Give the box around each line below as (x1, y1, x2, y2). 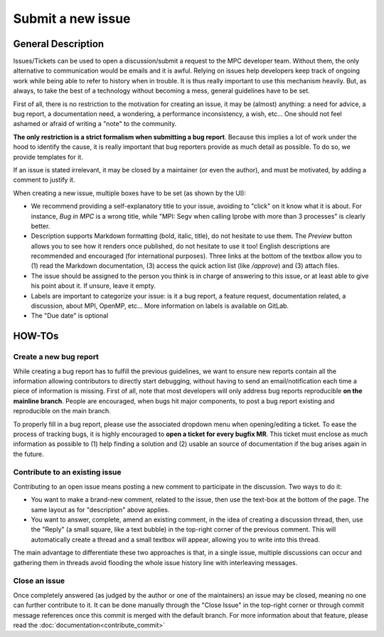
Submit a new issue (13, 11, 131, 26)
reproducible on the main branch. (13, 407, 112, 415)
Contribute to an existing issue (13, 467, 122, 477)
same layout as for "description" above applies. (31, 505, 170, 514)
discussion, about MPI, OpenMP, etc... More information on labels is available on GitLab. (31, 301, 289, 310)
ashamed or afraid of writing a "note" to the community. (13, 120, 177, 128)
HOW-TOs (13, 330, 59, 342)
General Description (13, 38, 105, 50)
